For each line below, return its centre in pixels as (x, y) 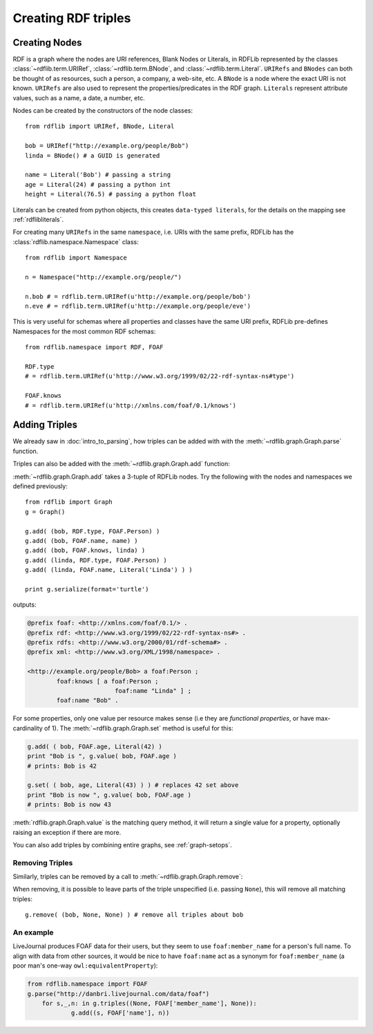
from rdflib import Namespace (76, 258)
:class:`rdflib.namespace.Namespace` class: (76, 241)
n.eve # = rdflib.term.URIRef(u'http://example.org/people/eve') (138, 306)
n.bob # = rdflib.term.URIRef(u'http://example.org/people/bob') (138, 296)
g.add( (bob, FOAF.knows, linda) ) (85, 551)
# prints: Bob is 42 (62, 766)
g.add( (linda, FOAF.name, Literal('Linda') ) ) (109, 570)
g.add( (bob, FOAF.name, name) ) (82, 541)
